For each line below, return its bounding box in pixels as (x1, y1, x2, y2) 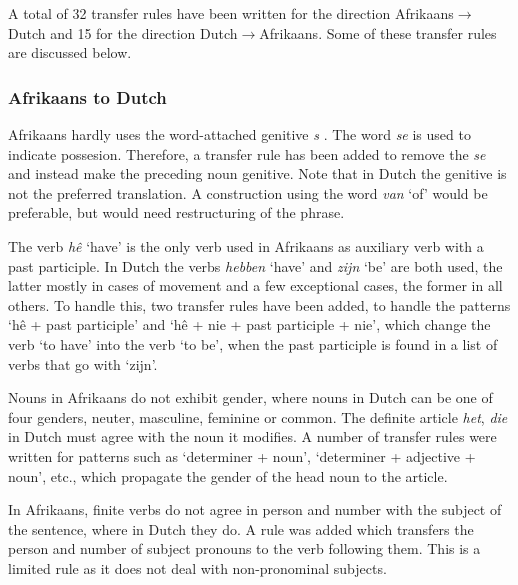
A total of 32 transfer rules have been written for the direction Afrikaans (8, 3, 454, 23)
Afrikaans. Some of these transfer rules (259, 22, 497, 43)
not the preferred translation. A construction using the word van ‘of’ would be (8, 182, 488, 203)
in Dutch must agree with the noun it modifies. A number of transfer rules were (8, 426, 497, 447)
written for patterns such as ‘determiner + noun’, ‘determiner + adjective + (8, 445, 476, 466)
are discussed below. (8, 42, 132, 63)
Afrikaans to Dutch (8, 84, 167, 109)
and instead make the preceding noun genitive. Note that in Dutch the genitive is (8, 163, 507, 184)
